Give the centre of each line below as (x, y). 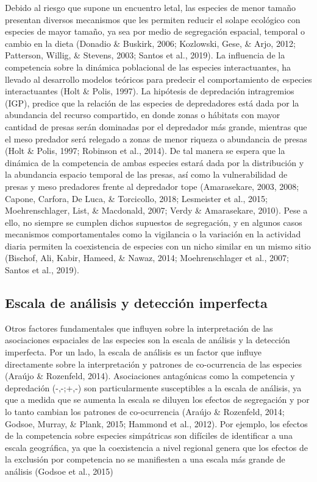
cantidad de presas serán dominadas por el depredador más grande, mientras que (156, 126)
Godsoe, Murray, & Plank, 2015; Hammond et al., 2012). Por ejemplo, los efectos (156, 423)
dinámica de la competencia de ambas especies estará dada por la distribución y (155, 162)
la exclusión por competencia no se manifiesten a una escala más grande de (145, 459)
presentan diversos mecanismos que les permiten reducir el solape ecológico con (153, 19)
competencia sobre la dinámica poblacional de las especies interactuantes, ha (148, 67)
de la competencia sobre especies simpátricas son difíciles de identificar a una (149, 435)
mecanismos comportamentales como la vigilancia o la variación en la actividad (153, 234)
